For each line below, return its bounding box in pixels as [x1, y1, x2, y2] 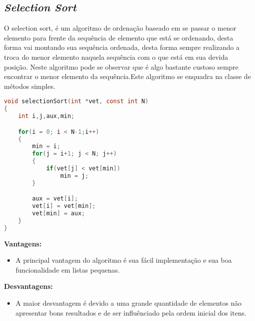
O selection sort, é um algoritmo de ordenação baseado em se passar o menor [4, 23, 236, 33]
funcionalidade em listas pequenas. [15, 264, 120, 275]
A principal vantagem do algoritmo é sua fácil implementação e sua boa [15, 255, 232, 265]
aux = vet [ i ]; [32, 195, 78, 202]
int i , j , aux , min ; [18, 113, 75, 120]
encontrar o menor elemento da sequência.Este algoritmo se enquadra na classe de [4, 71, 251, 81]
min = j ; [60, 172, 89, 179]
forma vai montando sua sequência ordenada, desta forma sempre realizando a [4, 42, 240, 52]
